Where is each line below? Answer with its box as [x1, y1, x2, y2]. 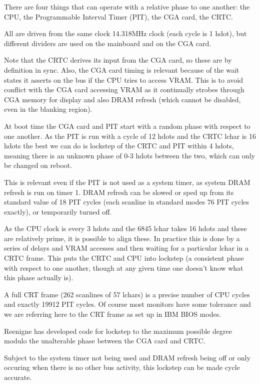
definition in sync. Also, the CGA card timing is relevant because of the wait [4, 64, 239, 75]
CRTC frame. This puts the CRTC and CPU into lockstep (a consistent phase [4, 253, 244, 263]
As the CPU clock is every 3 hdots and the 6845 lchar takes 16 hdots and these [4, 223, 247, 234]
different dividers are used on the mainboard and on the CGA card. [4, 38, 211, 48]
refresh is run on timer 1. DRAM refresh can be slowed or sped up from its [4, 186, 234, 197]
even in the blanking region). [4, 104, 92, 114]
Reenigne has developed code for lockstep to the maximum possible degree [4, 325, 232, 336]
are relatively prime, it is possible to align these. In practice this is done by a [4, 233, 240, 243]
